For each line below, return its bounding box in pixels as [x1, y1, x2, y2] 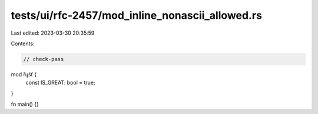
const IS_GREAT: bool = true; [25, 79, 95, 86]
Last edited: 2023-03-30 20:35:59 [11, 29, 95, 36]
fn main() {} [11, 100, 39, 108]
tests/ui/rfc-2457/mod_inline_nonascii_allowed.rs [11, 9, 262, 22]
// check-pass [23, 56, 64, 62]
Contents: [11, 40, 35, 47]
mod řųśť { [11, 71, 37, 78]
